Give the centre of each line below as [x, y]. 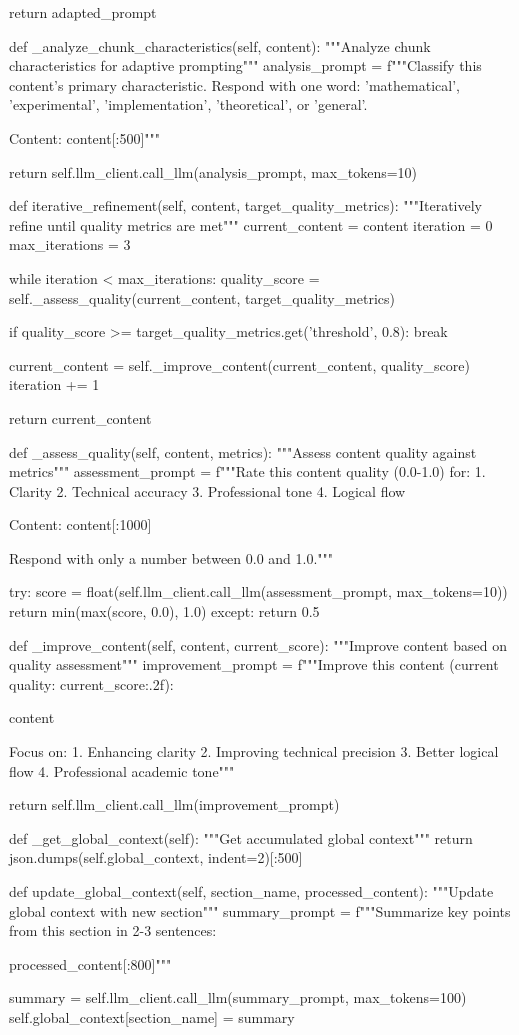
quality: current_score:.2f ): [91, 683]
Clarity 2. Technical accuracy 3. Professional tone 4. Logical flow [207, 490]
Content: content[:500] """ [85, 137]
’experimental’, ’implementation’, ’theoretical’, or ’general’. [188, 104]
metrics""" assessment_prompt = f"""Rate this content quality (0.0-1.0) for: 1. [247, 471]
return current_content [80, 417]
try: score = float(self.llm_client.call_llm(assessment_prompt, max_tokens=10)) [258, 591]
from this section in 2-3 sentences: [113, 930]
